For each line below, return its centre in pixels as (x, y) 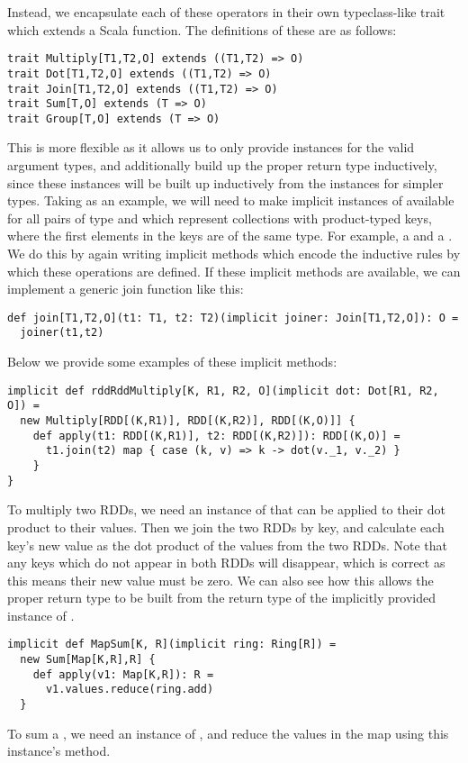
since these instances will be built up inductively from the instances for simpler (225, 182)
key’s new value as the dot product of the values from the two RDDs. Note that (227, 545)
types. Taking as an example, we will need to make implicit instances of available (231, 200)
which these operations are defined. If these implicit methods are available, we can (234, 271)
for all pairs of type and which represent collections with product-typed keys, (220, 218)
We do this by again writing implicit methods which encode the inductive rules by (234, 254)
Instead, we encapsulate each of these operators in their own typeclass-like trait (226, 12)
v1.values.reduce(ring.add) (130, 690)
